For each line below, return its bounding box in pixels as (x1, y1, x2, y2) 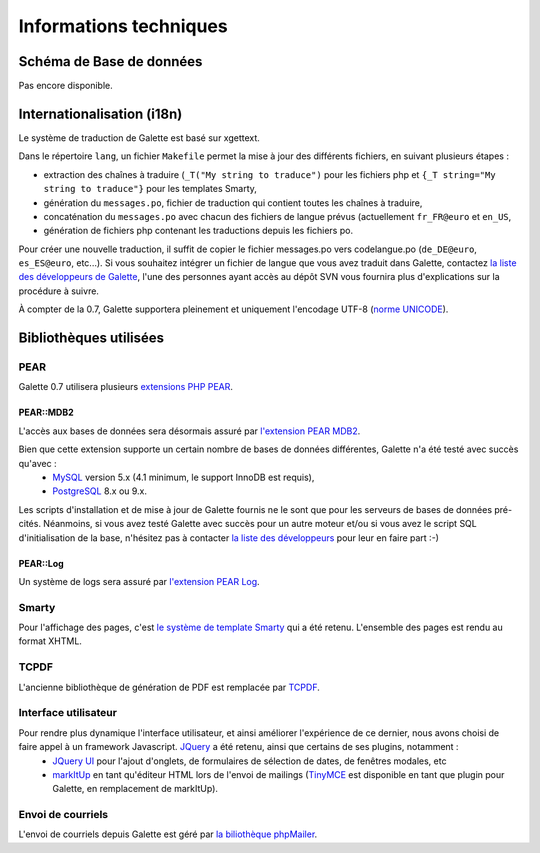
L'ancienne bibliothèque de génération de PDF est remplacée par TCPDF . (18, 681, 320, 693)
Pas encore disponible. (18, 80, 114, 92)
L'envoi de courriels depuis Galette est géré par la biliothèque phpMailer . (18, 828, 318, 840)
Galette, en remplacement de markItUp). (52, 783, 219, 795)
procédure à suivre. (18, 285, 100, 297)
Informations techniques (18, 15, 229, 37)
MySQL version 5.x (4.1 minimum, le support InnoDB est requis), (52, 471, 315, 483)
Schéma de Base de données (18, 53, 203, 70)
